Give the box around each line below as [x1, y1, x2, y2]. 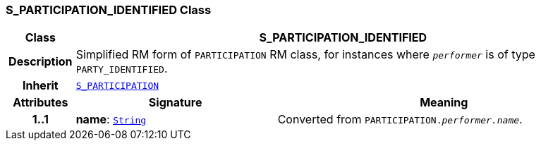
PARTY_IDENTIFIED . [75, 61, 168, 76]
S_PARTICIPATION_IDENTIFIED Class [6, 3, 212, 17]
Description [8, 54, 73, 69]
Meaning [420, 95, 468, 110]
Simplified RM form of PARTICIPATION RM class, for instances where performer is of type [75, 47, 535, 62]
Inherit [22, 78, 59, 93]
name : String [75, 112, 147, 127]
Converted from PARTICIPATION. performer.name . [277, 112, 523, 127]
